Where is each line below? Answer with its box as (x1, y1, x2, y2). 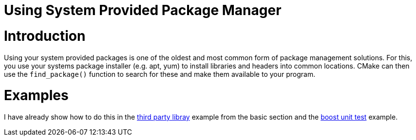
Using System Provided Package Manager (4, 2, 282, 18)
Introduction (4, 27, 86, 44)
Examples (4, 87, 69, 104)
